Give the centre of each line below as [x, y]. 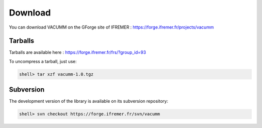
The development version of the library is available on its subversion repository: [89, 101]
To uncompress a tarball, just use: [43, 61]
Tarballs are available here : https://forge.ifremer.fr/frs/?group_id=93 [78, 52]
